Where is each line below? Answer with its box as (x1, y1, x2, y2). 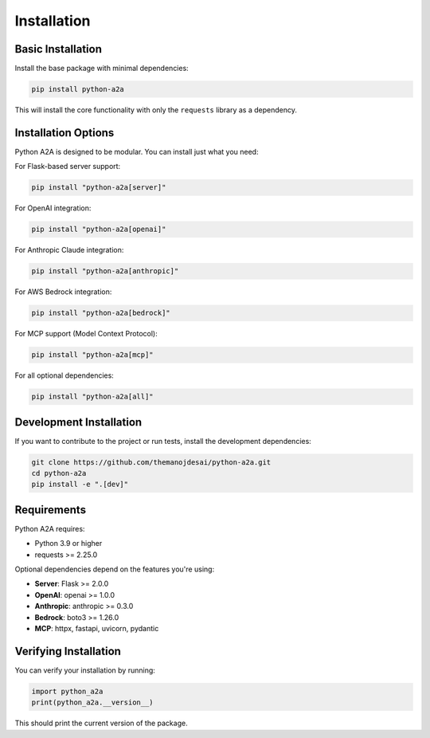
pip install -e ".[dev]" (31, 480, 129, 489)
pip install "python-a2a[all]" (31, 392, 154, 402)
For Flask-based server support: (14, 162, 121, 171)
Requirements (14, 503, 87, 516)
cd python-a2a (31, 469, 87, 478)
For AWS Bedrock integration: (14, 287, 112, 296)
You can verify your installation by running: (14, 665, 155, 675)
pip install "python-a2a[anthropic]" (31, 267, 179, 276)
